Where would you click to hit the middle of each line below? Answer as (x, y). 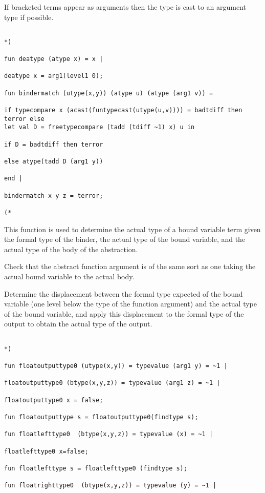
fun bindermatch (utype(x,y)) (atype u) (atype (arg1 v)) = (109, 93)
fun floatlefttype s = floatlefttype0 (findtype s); (96, 468)
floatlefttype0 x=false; (46, 451)
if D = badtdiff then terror (54, 144)
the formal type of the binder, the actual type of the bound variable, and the (125, 239)
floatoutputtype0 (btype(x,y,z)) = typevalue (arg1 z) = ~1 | (112, 383)
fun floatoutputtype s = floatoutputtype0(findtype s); (101, 417)
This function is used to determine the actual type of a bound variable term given (132, 229)
